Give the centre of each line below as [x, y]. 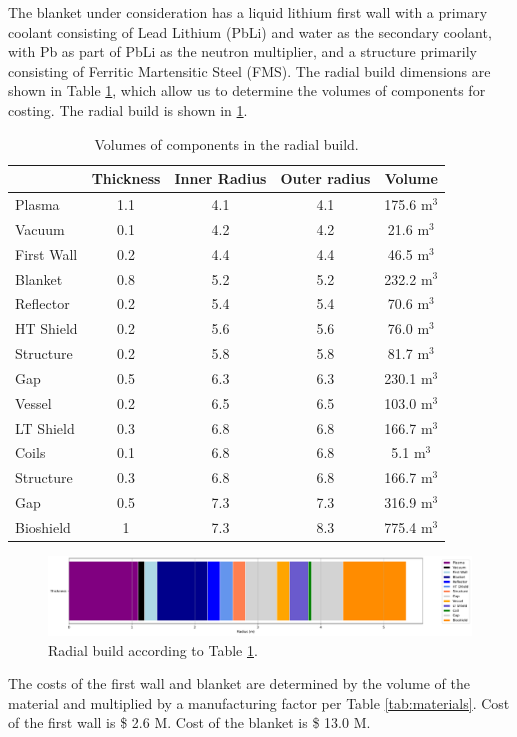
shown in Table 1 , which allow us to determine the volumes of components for [247, 90]
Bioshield [43, 526]
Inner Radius [220, 178]
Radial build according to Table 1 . [153, 649]
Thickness [126, 178]
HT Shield [46, 328]
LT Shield [45, 427]
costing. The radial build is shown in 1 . [128, 109]
